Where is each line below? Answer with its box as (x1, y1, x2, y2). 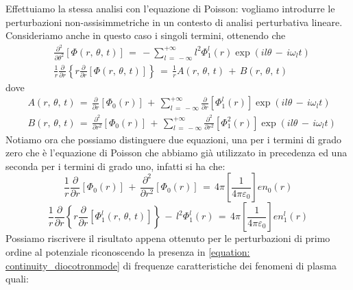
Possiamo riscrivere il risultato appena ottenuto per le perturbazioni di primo (5, 231, 330, 245)
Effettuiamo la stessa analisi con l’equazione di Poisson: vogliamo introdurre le (5, 1, 335, 15)
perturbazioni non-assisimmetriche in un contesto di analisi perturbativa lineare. (5, 14, 343, 29)
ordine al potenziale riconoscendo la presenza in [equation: (5, 244, 250, 258)
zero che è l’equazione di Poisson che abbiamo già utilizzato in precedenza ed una (5, 145, 348, 160)
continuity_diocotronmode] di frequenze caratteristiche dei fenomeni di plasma (5, 258, 337, 272)
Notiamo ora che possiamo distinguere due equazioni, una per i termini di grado (5, 132, 342, 146)
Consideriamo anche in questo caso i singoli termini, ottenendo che (5, 28, 286, 43)
